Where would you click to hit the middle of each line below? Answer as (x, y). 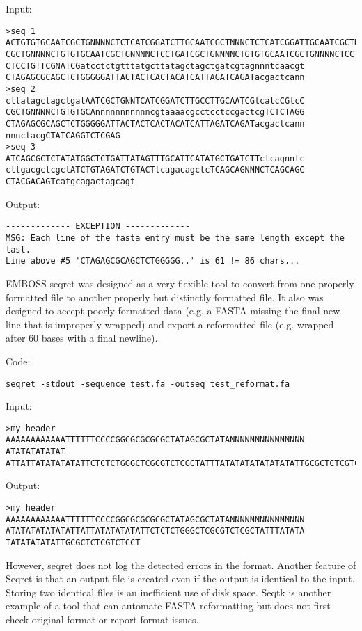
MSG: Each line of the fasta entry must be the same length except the (175, 238)
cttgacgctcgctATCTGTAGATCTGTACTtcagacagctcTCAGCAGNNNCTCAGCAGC (155, 170)
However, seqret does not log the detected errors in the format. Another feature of (181, 565)
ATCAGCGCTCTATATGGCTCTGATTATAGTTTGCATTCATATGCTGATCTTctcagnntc (155, 158)
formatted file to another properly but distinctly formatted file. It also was (165, 297)
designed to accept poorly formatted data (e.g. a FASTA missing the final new (173, 311)
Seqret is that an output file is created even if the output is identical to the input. (180, 578)
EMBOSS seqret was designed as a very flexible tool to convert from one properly (180, 283)
